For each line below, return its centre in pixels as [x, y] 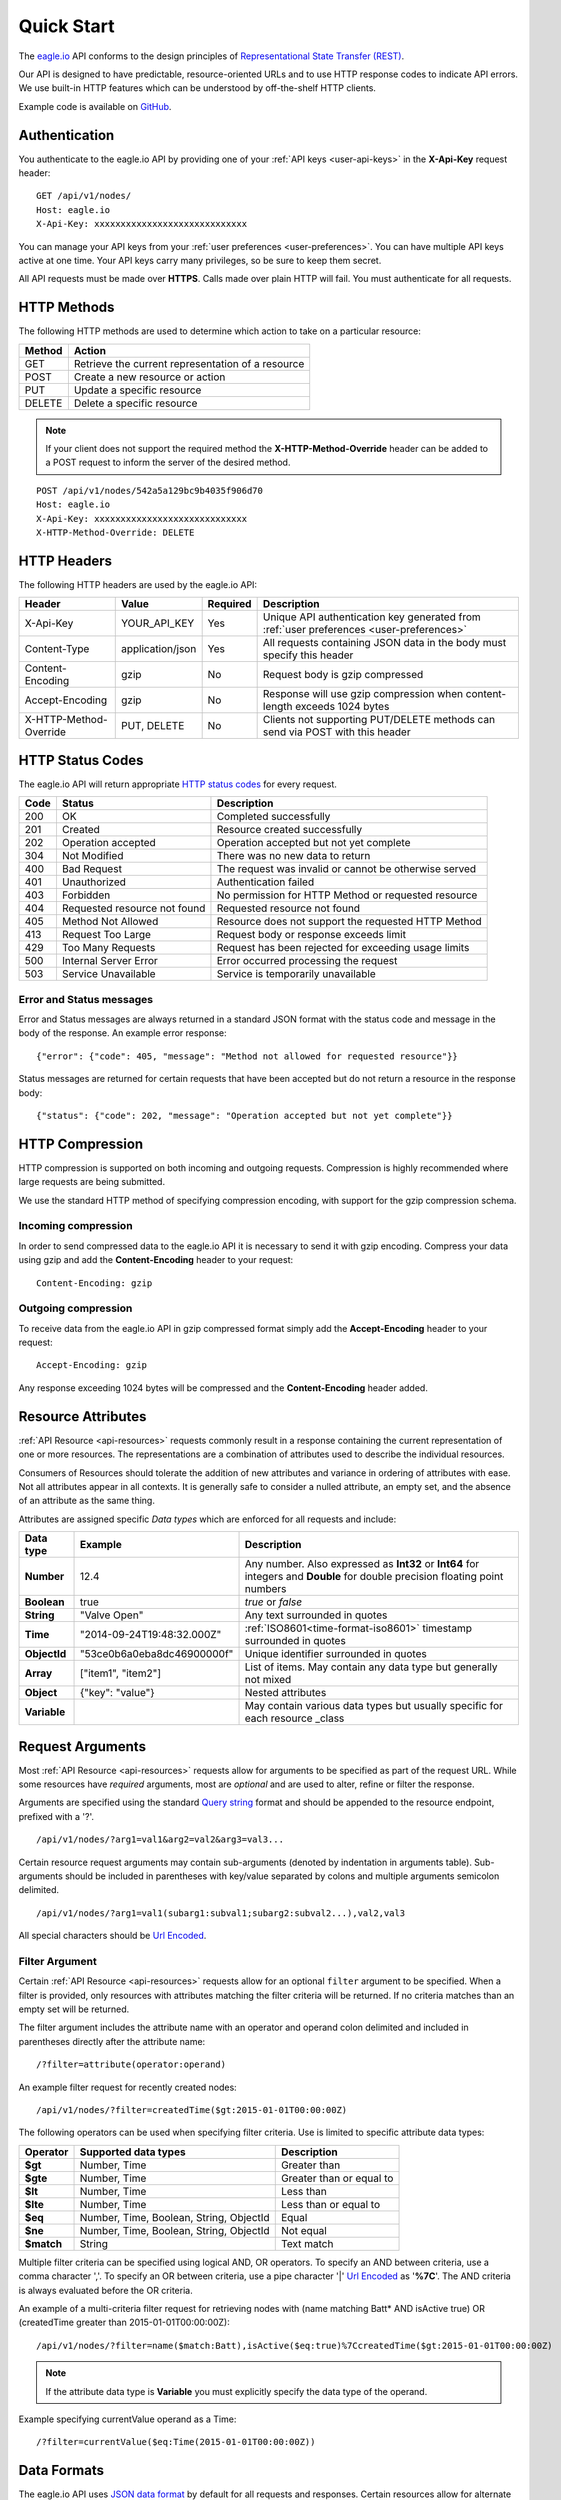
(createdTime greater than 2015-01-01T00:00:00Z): [124, 2322]
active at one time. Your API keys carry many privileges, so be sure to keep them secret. [200, 260]
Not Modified [92, 856]
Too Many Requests [108, 948]
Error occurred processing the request [307, 961]
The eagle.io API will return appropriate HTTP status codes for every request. [177, 784]
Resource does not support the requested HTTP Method [349, 922]
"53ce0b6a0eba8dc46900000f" [156, 1654]
